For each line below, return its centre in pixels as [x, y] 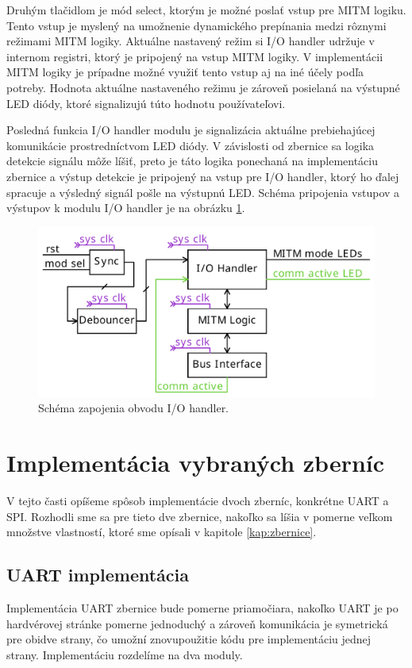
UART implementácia [98, 575]
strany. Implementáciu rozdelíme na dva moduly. [125, 654]
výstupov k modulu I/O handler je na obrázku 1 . [126, 208]
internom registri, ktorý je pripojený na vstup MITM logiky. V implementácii [195, 56]
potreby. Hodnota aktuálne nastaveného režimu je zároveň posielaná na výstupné [203, 87]
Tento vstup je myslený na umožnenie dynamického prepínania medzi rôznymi [196, 25]
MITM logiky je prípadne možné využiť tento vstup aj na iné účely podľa [185, 72]
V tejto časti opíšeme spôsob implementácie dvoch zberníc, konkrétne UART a [198, 501]
